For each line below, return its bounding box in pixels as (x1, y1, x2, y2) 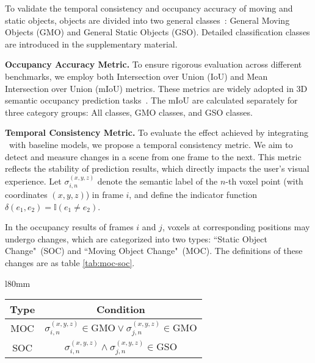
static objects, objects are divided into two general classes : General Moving (5, 13, 290, 26)
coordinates (5, 188, 48, 200)
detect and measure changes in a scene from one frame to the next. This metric (5, 150, 302, 163)
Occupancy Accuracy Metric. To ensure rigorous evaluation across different (5, 58, 302, 71)
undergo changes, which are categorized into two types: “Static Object (5, 232, 267, 245)
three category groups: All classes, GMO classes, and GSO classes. (5, 105, 253, 118)
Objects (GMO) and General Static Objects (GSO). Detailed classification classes (5, 26, 310, 38)
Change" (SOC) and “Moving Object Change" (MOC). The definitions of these (5, 244, 303, 257)
